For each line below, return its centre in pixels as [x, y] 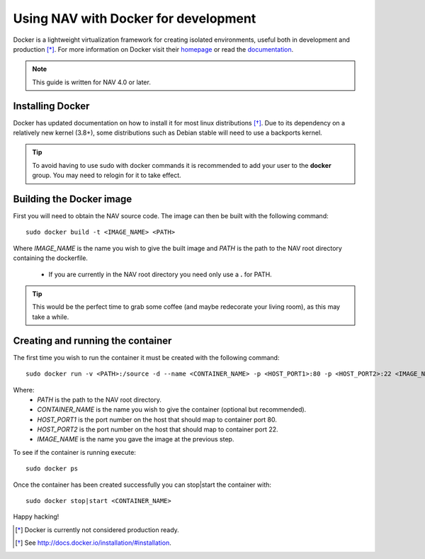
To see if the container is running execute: [74, 452]
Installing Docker [51, 106]
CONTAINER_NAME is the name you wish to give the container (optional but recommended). [172, 410]
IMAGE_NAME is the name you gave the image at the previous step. [136, 439]
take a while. [51, 317]
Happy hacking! [36, 516]
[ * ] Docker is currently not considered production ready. [97, 530]
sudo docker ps [52, 469]
